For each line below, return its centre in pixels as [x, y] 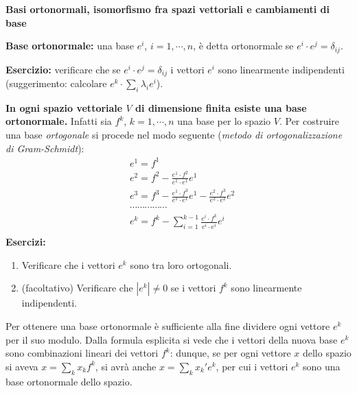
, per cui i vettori [252, 366]
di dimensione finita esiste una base [221, 107]
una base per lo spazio [224, 121]
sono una [322, 366]
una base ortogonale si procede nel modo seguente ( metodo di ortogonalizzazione [174, 135]
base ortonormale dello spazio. [69, 381]
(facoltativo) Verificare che [77, 288]
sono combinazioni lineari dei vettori [82, 353]
